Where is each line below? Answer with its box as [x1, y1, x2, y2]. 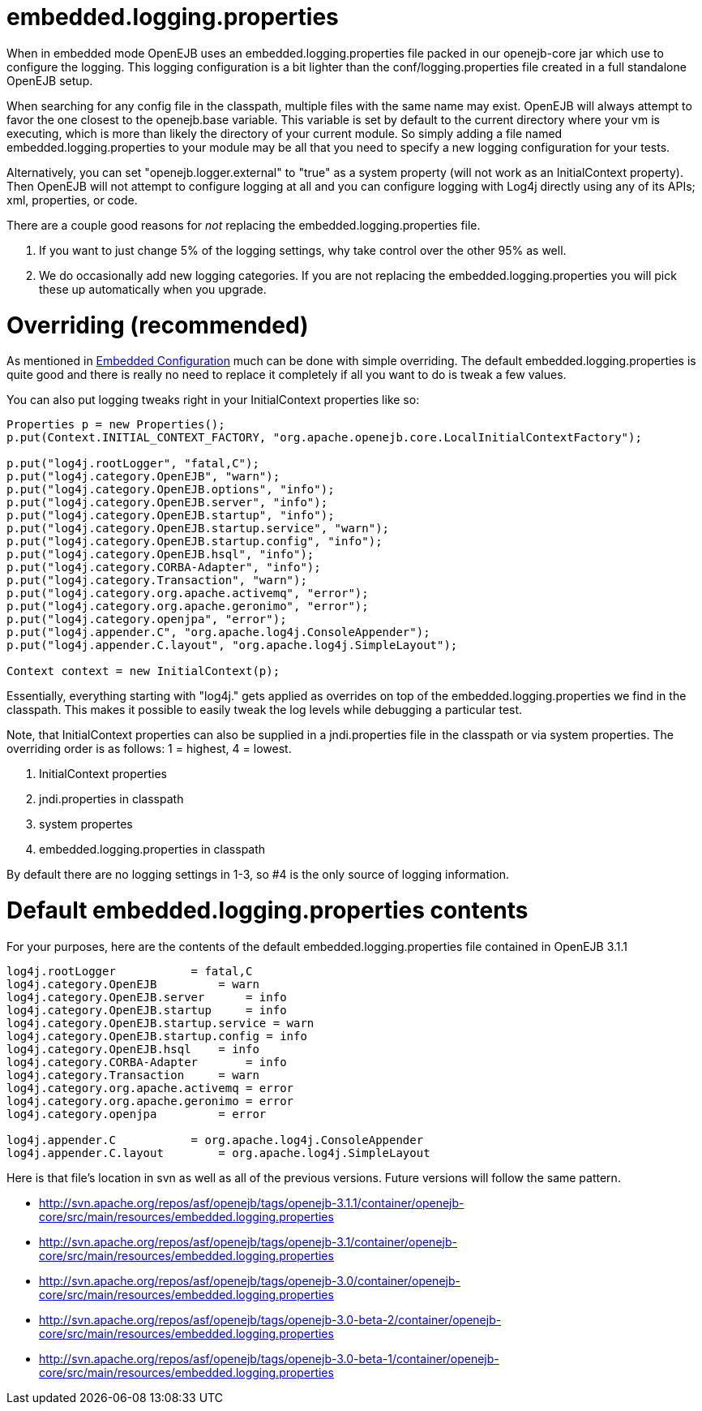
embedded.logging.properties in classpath [39, 842, 266, 857]
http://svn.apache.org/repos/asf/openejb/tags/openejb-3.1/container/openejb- [39, 1234, 457, 1249]
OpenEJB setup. [6, 73, 93, 88]
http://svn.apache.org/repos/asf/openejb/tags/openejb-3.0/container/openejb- [39, 1273, 460, 1288]
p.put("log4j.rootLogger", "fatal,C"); [6, 457, 259, 471]
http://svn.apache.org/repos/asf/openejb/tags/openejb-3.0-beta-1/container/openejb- [39, 1351, 499, 1366]
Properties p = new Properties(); [6, 418, 225, 432]
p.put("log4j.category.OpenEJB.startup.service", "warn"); [6, 522, 390, 536]
